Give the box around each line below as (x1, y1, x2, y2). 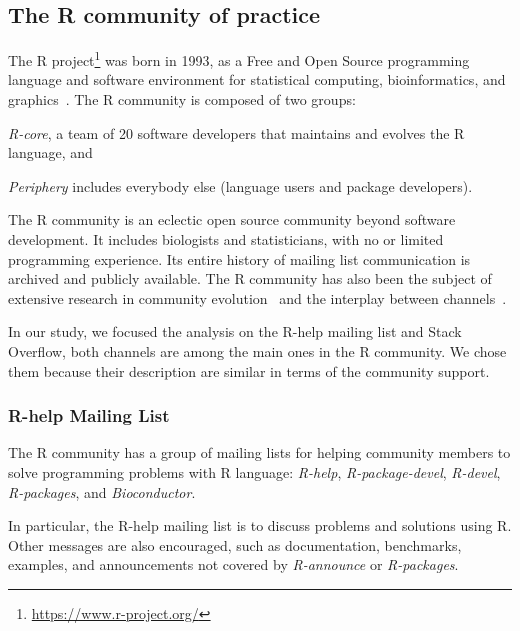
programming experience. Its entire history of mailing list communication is (8, 248, 471, 269)
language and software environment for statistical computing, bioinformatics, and (8, 69, 506, 90)
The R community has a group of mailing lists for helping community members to (8, 442, 511, 463)
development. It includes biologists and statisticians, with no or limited (8, 229, 444, 250)
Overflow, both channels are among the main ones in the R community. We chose (8, 340, 507, 361)
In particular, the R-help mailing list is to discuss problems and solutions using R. (8, 515, 512, 536)
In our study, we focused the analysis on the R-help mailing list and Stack (8, 321, 462, 342)
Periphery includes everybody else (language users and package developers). (8, 175, 473, 196)
